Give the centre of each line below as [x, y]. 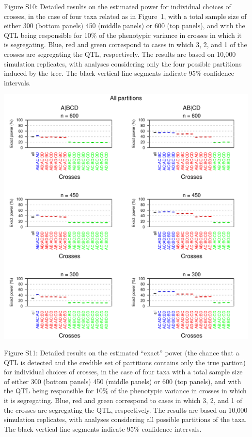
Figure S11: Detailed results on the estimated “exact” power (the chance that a [122, 352]
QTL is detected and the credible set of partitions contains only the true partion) [125, 362]
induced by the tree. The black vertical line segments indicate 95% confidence [119, 73]
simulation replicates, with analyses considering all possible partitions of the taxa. [126, 419]
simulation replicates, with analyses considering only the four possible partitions [123, 63]
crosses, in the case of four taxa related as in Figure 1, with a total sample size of [125, 16]
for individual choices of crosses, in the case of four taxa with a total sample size [123, 372]
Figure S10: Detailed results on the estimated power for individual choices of [118, 6]
